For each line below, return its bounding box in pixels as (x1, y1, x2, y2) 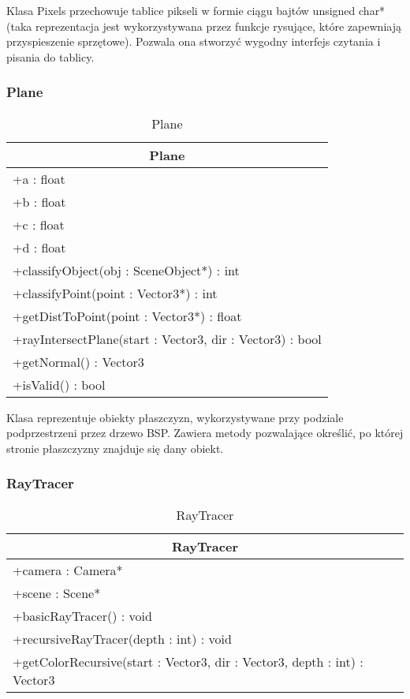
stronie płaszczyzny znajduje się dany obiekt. (6, 439, 224, 456)
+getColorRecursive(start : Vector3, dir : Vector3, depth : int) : (13, 652, 363, 671)
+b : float (13, 192, 66, 211)
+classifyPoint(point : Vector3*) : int (13, 283, 218, 302)
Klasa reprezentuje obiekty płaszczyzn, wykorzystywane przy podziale (6, 409, 344, 425)
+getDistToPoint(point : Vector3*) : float (13, 306, 242, 325)
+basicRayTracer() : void (13, 606, 152, 625)
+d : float (13, 237, 66, 256)
